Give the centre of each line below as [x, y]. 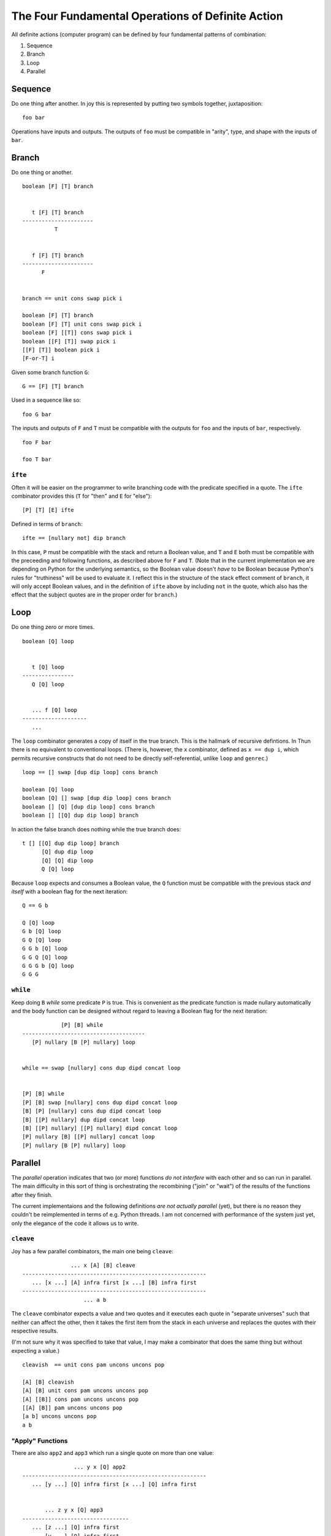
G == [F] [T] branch [53, 386]
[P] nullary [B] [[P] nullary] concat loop [89, 1137]
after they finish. [32, 1194]
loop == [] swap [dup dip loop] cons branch [90, 772]
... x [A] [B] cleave [103, 1265]
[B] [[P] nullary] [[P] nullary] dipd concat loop [100, 1128]
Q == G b [35, 906]
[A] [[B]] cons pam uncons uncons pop [81, 1399]
